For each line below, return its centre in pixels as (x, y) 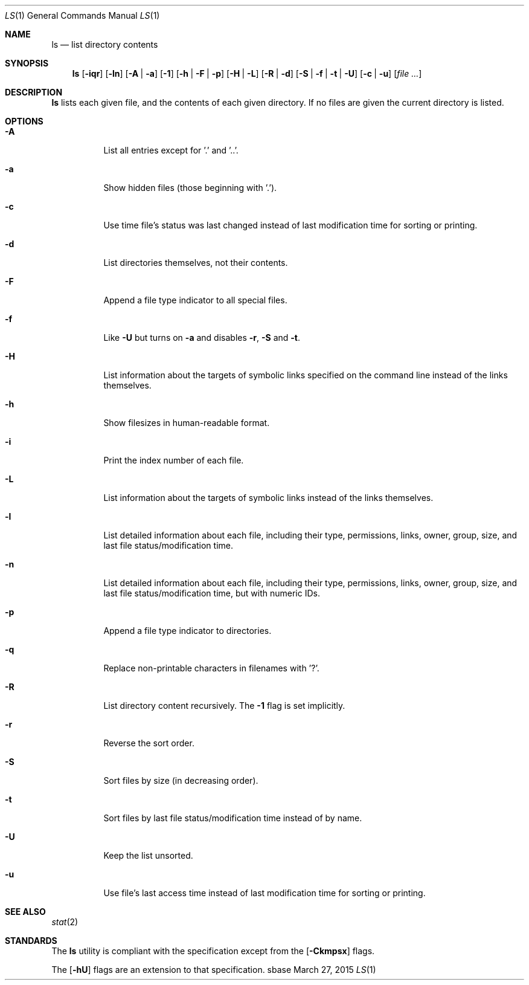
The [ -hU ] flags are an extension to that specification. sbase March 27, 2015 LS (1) (214, 970)
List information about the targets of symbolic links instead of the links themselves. (268, 498)
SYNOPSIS (27, 63)
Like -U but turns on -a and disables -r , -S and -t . (202, 337)
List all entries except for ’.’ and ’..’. (171, 150)
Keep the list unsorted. (148, 855)
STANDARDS (31, 941)
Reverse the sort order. (149, 743)
